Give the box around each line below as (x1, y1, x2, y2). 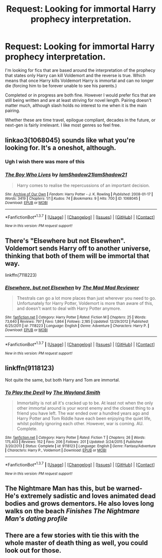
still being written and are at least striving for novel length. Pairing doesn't (5, 97, 152, 103)
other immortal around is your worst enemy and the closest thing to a (16, 405, 154, 411)
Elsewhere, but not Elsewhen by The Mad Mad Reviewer (5, 284, 139, 291)
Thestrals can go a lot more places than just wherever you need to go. (16, 295, 156, 301)
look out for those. (5, 546, 62, 555)
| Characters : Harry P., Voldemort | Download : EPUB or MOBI (5, 448, 107, 453)
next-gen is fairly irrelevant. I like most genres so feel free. (5, 122, 121, 128)
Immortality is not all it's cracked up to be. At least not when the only (16, 400, 153, 406)
